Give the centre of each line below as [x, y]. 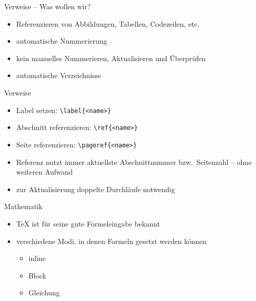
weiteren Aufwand [44, 172]
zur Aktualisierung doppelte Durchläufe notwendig [96, 189]
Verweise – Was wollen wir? [47, 6]
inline [37, 258]
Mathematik [23, 206]
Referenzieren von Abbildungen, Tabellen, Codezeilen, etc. [108, 23]
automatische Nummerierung [62, 41]
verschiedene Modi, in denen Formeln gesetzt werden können [111, 241]
